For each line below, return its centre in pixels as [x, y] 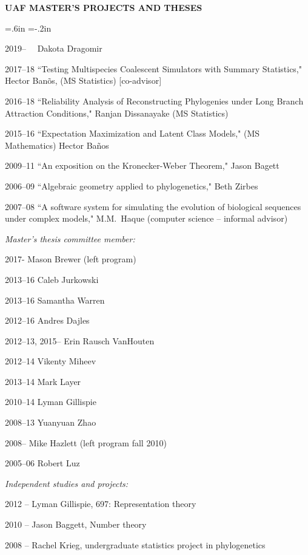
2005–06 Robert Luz [42, 463]
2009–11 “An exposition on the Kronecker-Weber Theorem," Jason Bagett [142, 165]
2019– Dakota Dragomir [54, 48]
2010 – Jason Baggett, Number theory [76, 524]
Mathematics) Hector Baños [57, 145]
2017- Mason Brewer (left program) [71, 259]
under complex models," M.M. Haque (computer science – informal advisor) [146, 218]
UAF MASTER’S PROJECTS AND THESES [104, 7]
